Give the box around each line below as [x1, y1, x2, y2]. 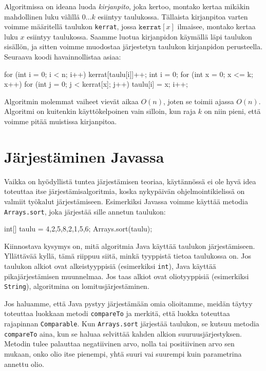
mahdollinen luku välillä [4, 11, 80, 22]
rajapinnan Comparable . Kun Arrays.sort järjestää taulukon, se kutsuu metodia [4, 318, 259, 329]
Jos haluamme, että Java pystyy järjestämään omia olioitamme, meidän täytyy [4, 298, 253, 308]
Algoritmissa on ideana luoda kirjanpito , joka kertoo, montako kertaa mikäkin [4, 1, 250, 11]
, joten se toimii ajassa [163, 95, 234, 106]
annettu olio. [4, 358, 44, 369]
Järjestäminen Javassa [4, 146, 164, 167]
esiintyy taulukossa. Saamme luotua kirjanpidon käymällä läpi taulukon [27, 31, 252, 42]
